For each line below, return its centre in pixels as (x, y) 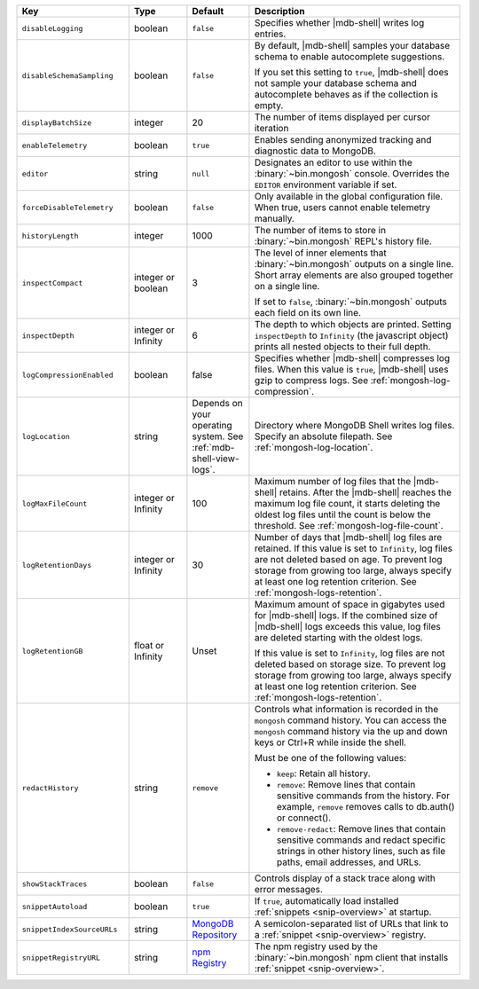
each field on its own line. (307, 313)
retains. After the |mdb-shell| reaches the (365, 492)
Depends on (217, 403)
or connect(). (304, 818)
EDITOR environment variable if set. (326, 184)
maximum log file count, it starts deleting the (347, 503)
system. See (218, 436)
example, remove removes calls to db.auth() (365, 807)
